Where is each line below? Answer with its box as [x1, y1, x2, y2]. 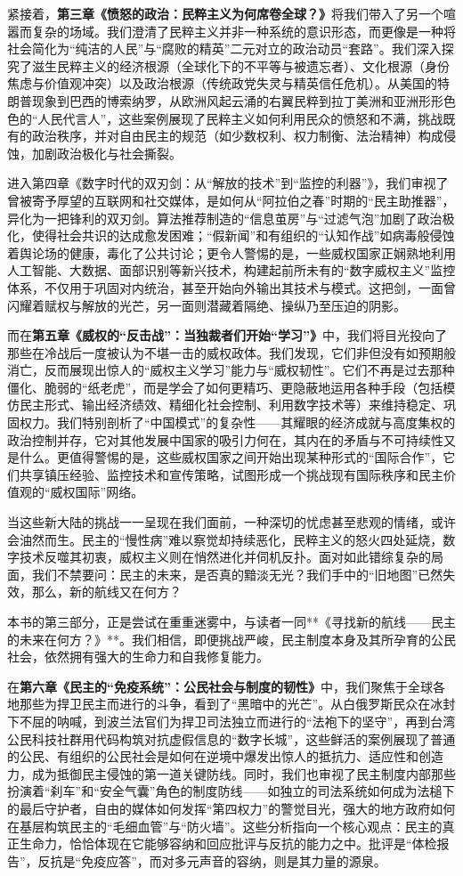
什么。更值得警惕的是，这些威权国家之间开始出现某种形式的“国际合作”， [19, 448, 443, 466]
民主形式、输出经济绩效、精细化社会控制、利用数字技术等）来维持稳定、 [19, 395, 443, 414]
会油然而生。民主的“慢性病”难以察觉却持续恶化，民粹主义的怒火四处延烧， [7, 530, 443, 548]
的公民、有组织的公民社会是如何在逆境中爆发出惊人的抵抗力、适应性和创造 [7, 747, 443, 766]
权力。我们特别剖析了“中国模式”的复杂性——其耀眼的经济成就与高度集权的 [19, 413, 456, 432]
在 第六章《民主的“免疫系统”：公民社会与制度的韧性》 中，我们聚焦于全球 [7, 677, 433, 695]
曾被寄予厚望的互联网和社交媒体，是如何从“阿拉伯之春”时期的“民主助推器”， [7, 191, 455, 209]
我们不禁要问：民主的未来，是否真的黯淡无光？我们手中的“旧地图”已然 [31, 564, 443, 583]
